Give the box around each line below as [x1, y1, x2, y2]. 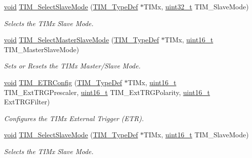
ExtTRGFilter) [4, 96, 50, 107]
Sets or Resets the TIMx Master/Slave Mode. [4, 61, 141, 71]
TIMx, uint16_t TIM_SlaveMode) [144, 129, 249, 140]
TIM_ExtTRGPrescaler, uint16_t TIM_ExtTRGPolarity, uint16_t [4, 87, 210, 97]
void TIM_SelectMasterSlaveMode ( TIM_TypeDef [4, 34, 159, 45]
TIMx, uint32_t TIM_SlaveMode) [144, 1, 249, 11]
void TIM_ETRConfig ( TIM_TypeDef [4, 77, 122, 87]
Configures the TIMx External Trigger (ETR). [4, 113, 144, 123]
